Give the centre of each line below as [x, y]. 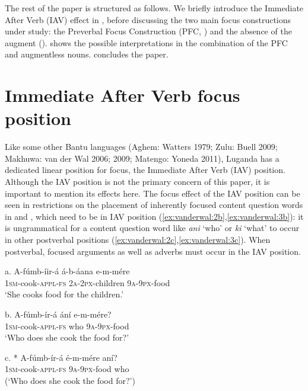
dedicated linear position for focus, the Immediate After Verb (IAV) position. [145, 170]
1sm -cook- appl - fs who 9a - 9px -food [67, 326]
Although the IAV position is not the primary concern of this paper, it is [137, 182]
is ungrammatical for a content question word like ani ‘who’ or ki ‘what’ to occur [152, 228]
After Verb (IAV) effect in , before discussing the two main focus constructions [148, 19]
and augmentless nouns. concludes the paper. [87, 54]
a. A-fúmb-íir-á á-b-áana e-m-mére [67, 271]
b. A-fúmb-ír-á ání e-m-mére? [58, 314]
